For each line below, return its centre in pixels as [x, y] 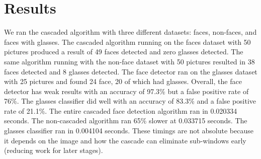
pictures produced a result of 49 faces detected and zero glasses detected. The [124, 52]
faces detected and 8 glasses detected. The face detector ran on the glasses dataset [131, 71]
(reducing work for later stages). [54, 150]
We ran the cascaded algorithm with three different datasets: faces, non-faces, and [130, 32]
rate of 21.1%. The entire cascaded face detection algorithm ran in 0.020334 [121, 110]
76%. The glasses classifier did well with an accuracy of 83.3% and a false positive [130, 101]
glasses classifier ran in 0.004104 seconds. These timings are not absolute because [129, 131]
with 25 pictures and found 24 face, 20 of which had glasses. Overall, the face [123, 81]
